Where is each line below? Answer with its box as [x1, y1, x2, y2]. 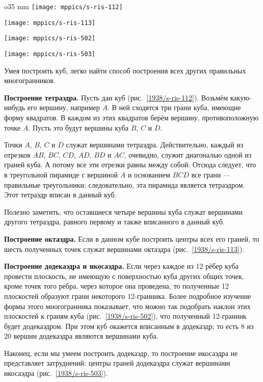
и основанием [127, 169, 170, 180]
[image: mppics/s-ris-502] [4, 35, 95, 42]
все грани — [191, 169, 230, 180]
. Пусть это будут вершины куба [28, 122, 129, 133]
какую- [230, 92, 252, 103]
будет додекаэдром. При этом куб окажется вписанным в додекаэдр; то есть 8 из [4, 320, 254, 331]
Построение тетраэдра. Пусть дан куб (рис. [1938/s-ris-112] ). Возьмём [4, 92, 228, 103]
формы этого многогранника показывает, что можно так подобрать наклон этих [4, 300, 251, 311]
